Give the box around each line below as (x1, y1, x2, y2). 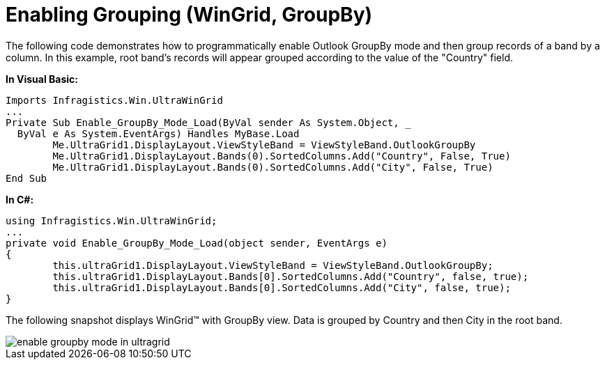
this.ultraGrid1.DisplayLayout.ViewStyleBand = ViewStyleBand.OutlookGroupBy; (52, 259, 493, 271)
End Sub (6, 172, 47, 184)
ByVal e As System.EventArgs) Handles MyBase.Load (17, 127, 300, 139)
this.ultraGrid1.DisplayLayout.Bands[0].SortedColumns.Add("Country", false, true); (52, 270, 529, 282)
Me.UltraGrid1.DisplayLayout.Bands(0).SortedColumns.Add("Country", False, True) (52, 150, 511, 162)
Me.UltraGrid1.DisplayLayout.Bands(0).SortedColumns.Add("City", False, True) (52, 161, 493, 173)
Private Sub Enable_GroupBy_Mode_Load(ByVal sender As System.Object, (6, 116, 399, 128)
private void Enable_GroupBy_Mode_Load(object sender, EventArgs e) (6, 237, 388, 249)
